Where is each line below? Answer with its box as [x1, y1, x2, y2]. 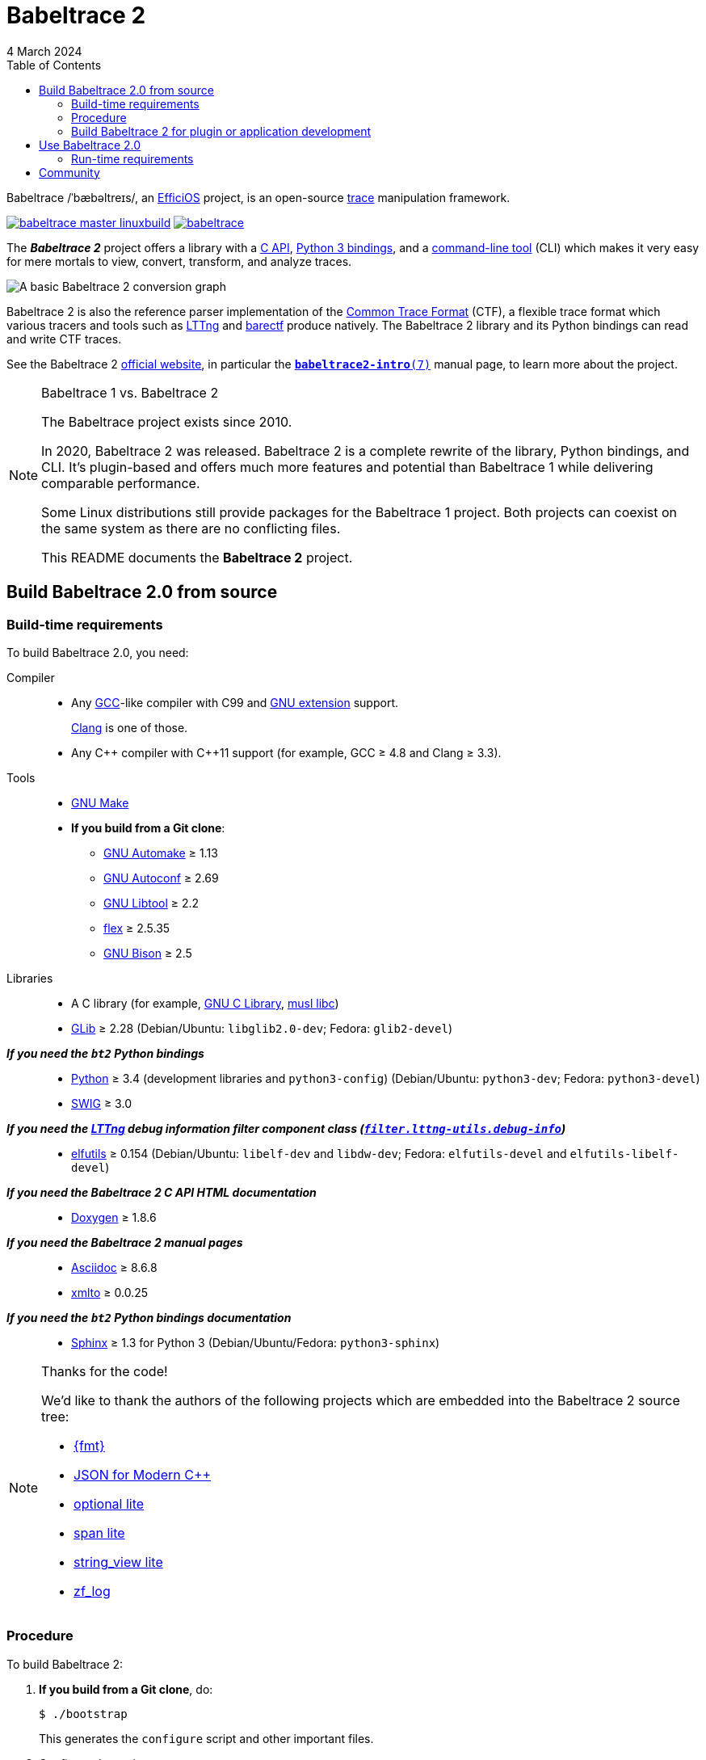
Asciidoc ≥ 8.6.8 [71, 1260, 158, 1274]
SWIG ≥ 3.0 [71, 1096, 132, 1110]
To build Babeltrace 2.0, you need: [6, 645, 189, 659]
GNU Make [71, 795, 129, 810]
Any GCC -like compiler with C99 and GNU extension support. [71, 695, 399, 709]
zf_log [74, 1582, 111, 1599]
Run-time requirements [71, 151, 194, 166]
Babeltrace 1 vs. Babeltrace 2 [41, 384, 219, 401]
